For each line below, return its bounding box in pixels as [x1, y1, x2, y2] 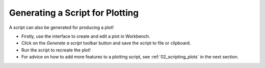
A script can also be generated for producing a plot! [9, 24, 114, 30]
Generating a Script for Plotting [9, 7, 139, 18]
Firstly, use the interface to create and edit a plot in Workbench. [21, 33, 151, 39]
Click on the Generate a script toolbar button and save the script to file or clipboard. [21, 40, 191, 46]
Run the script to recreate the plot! [21, 47, 91, 53]
